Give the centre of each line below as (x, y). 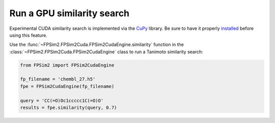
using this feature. (29, 35)
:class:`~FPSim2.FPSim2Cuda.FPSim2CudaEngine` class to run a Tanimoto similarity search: (106, 52)
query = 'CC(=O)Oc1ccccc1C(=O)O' (62, 100)
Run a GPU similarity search (70, 13)
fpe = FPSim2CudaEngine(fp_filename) (67, 86)
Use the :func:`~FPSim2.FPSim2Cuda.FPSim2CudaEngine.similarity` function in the (97, 45)
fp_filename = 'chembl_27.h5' (58, 79)
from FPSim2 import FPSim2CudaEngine (67, 65)
